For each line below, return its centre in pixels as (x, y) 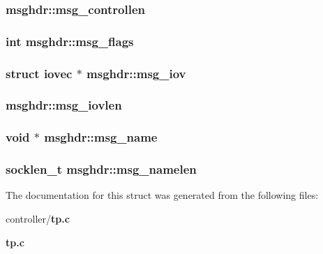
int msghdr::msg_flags (70, 41)
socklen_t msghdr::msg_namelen (101, 169)
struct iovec (39, 73)
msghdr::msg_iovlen (64, 105)
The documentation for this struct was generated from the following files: (162, 195)
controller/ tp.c (38, 219)
